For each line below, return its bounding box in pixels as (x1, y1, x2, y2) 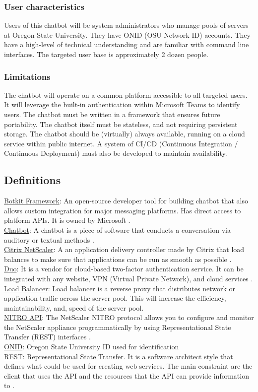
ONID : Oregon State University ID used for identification (4, 341, 179, 352)
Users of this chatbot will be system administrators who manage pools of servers (4, 20, 249, 30)
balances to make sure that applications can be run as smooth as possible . (4, 254, 232, 264)
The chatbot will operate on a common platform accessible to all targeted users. (4, 89, 248, 100)
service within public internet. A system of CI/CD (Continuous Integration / (4, 138, 238, 148)
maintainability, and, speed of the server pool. (4, 302, 144, 313)
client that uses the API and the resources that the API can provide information (4, 370, 249, 381)
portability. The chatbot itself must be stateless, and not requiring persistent (4, 119, 238, 129)
